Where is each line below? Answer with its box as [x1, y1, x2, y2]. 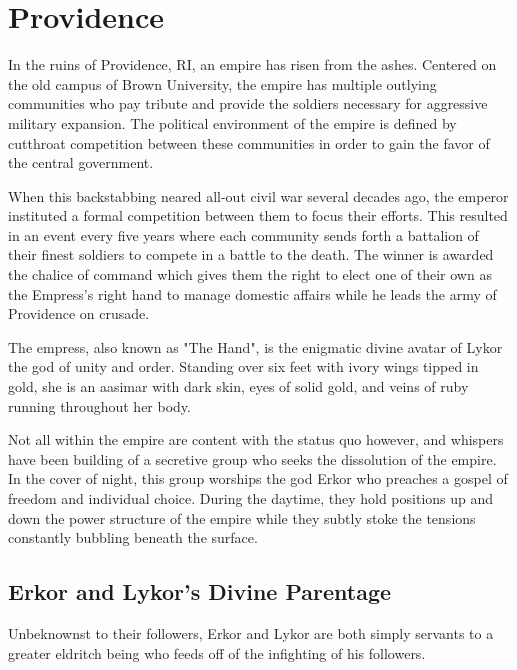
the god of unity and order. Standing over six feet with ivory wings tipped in [8, 356, 479, 377]
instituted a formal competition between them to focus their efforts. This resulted [8, 205, 508, 226]
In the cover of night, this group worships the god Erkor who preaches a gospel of [8, 468, 508, 489]
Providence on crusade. [8, 303, 150, 324]
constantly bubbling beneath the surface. [8, 527, 258, 548]
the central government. [8, 152, 154, 173]
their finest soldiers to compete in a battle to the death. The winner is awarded [8, 244, 494, 265]
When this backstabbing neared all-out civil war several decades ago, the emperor [8, 185, 509, 206]
